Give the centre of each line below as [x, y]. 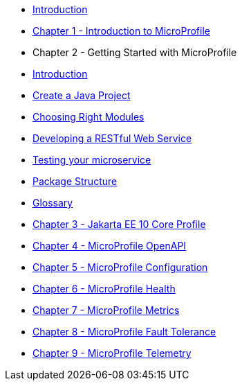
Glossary [53, 203]
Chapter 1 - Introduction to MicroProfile [121, 31]
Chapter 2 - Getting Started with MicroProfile [135, 52]
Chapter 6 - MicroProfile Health [104, 289]
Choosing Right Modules [89, 117]
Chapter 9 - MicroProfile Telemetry [112, 353]
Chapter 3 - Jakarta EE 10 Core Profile [119, 224]
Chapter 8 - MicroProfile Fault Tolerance [124, 332]
